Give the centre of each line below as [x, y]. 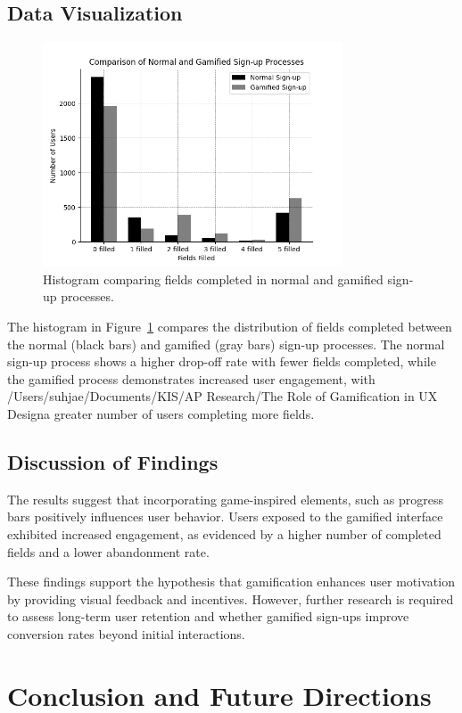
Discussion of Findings [113, 461]
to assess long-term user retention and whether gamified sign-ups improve [208, 616]
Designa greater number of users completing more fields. [161, 413]
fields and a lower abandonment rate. [108, 551]
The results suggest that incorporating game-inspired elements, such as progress [226, 499]
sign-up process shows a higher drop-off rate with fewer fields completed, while [222, 361]
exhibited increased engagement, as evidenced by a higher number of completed [224, 533]
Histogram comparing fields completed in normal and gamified [213, 279]
